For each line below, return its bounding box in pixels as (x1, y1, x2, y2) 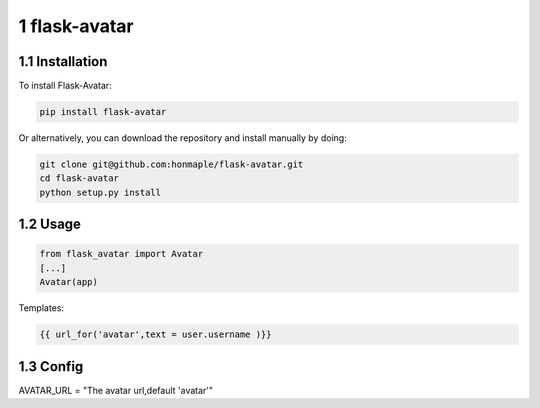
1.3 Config (18, 358, 84, 375)
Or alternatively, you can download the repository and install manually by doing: (18, 132, 347, 144)
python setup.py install (39, 186, 162, 198)
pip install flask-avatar (39, 106, 167, 118)
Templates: (18, 302, 65, 314)
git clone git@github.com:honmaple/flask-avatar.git (39, 159, 304, 170)
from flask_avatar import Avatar (39, 248, 204, 260)
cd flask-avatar (39, 173, 120, 184)
